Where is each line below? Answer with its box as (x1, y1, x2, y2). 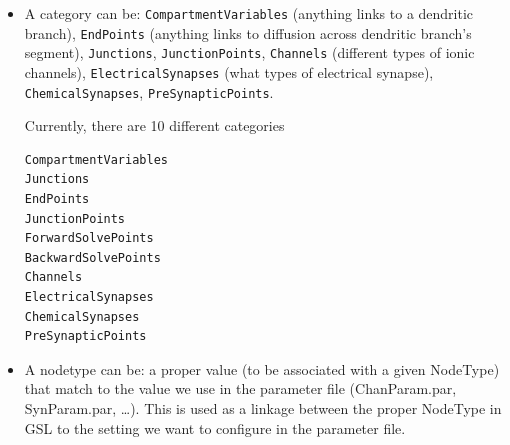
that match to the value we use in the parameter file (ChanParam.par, (24, 378, 457, 399)
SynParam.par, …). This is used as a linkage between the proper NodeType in (24, 398, 502, 418)
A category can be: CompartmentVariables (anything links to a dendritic (24, 3, 474, 23)
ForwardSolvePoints (24, 231, 154, 246)
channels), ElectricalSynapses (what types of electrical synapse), (24, 61, 434, 82)
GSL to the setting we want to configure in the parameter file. (24, 417, 406, 438)
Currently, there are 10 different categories (24, 115, 285, 136)
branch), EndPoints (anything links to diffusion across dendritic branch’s (24, 22, 472, 43)
